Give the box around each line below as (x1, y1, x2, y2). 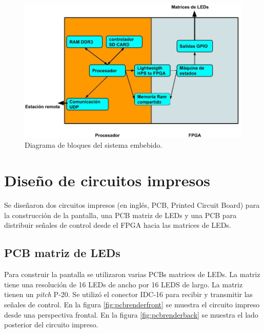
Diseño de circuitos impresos (4, 170, 211, 191)
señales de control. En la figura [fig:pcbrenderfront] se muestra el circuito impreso (4, 299, 260, 309)
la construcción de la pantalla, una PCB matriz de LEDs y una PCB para (4, 209, 237, 220)
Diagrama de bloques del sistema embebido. (25, 140, 163, 150)
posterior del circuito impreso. (4, 319, 98, 330)
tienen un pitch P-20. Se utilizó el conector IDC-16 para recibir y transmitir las (4, 289, 253, 300)
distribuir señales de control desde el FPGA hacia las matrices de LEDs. (4, 220, 231, 230)
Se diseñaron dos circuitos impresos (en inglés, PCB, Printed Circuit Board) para (4, 200, 260, 210)
